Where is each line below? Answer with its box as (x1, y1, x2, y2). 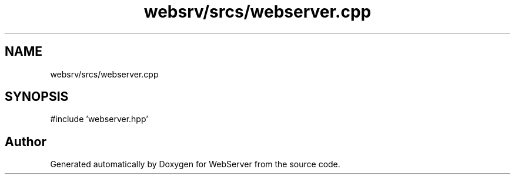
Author (5, 134, 46, 149)
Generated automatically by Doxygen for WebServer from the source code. (50, 159, 340, 170)
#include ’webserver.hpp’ (50, 114, 148, 124)
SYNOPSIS (5, 89, 69, 104)
